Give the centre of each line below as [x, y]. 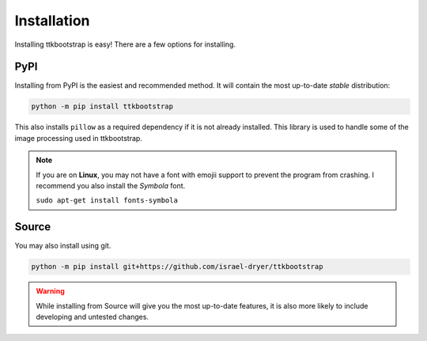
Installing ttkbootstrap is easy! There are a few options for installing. [125, 44]
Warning [50, 291]
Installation [52, 21]
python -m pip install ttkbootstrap [102, 106]
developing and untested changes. [93, 317]
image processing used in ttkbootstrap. [78, 138]
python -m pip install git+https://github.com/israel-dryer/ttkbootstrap [177, 267]
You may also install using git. [63, 246]
